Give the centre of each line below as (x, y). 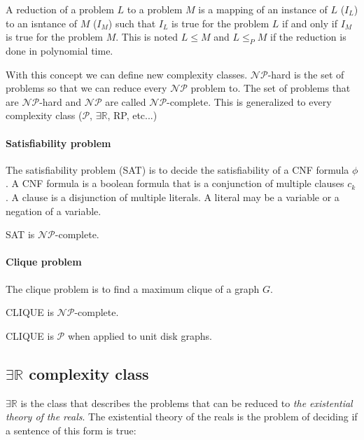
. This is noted (147, 37)
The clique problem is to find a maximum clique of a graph (133, 288)
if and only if (310, 23)
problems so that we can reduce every (86, 88)
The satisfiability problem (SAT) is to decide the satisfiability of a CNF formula (177, 169)
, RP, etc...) (132, 115)
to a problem (155, 9)
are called (126, 101)
